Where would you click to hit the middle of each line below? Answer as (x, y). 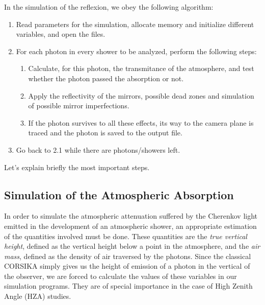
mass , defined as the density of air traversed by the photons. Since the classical (128, 256)
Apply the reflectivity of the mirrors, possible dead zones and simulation (141, 95)
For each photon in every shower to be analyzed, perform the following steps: (136, 51)
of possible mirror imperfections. (79, 105)
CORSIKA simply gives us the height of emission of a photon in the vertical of (127, 266)
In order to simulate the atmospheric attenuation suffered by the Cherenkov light (131, 216)
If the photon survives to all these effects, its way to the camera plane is (141, 122)
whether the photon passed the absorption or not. (106, 78)
